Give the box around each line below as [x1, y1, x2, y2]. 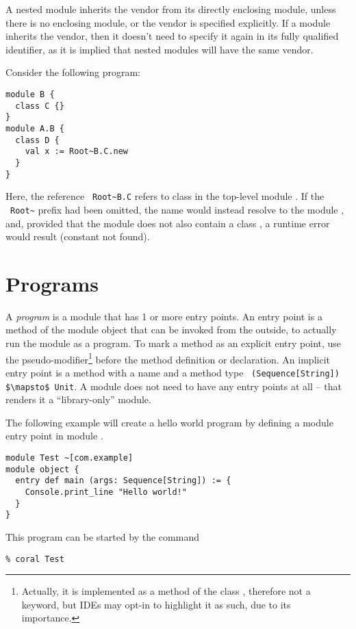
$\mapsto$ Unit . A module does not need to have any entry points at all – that [5, 378, 342, 393]
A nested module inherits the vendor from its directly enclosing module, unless [5, 2, 336, 16]
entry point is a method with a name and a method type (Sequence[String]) [5, 365, 340, 379]
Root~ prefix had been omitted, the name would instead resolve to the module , [10, 202, 344, 216]
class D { [15, 135, 60, 145]
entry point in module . [5, 428, 103, 443]
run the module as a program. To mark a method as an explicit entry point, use [5, 336, 342, 350]
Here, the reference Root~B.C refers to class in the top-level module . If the [5, 189, 325, 203]
